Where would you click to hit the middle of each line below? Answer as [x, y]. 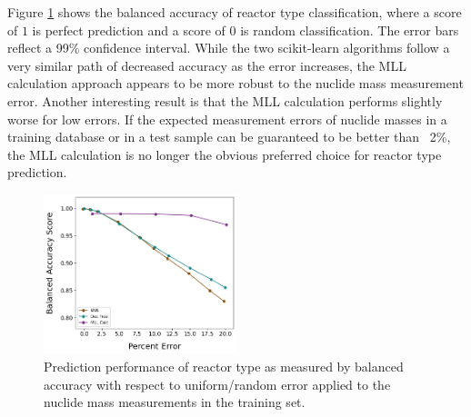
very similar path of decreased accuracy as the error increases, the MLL [207, 65]
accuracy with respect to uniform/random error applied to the [217, 384]
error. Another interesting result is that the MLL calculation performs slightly [225, 100]
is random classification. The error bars [350, 30]
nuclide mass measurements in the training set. [175, 402]
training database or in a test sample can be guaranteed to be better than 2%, [229, 137]
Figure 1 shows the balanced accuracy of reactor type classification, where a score [235, 12]
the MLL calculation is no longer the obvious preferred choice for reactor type [225, 154]
